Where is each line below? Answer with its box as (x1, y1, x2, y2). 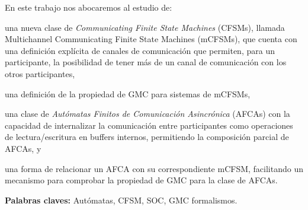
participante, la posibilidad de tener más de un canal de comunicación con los (5, 56, 287, 68)
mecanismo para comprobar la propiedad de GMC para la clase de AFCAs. (5, 174, 278, 186)
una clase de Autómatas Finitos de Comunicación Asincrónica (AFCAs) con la (5, 107, 290, 120)
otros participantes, (5, 67, 75, 79)
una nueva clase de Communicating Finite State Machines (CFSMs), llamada (5, 21, 285, 33)
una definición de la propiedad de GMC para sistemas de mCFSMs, (5, 87, 251, 100)
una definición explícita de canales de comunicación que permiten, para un (5, 44, 275, 56)
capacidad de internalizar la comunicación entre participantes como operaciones (5, 119, 293, 131)
